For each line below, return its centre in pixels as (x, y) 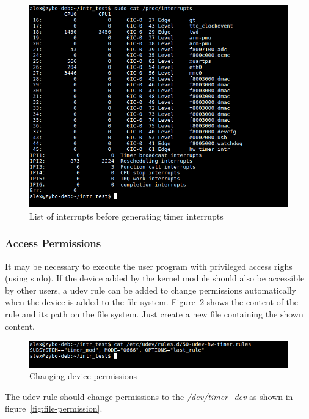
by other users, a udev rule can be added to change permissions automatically (151, 290)
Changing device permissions (83, 376)
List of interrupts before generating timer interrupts (126, 216)
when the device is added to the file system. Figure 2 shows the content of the (152, 302)
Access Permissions (53, 243)
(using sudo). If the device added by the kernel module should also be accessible (155, 278)
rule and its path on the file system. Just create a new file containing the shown (154, 313)
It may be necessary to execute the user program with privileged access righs (149, 266)
